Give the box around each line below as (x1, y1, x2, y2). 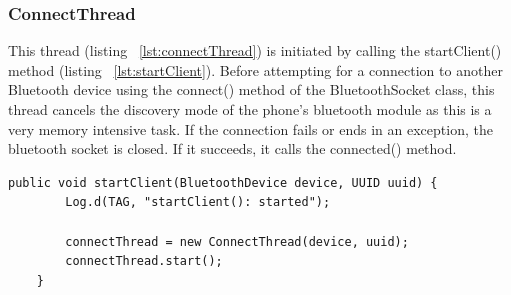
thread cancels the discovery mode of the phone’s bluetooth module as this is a (8, 99, 492, 119)
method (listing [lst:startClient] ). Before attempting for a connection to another (8, 59, 503, 80)
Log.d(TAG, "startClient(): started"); (65, 195, 331, 210)
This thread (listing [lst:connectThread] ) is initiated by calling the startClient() (8, 40, 502, 61)
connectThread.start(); (65, 254, 223, 269)
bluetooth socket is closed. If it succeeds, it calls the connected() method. (8, 138, 457, 159)
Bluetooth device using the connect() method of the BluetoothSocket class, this (8, 79, 495, 100)
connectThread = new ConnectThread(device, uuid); (65, 234, 409, 249)
